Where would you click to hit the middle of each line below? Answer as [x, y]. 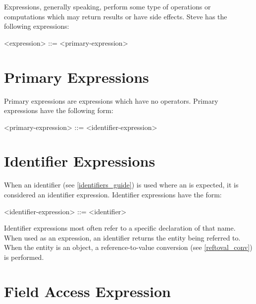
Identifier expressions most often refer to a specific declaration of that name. [120, 228]
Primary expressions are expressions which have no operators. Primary [111, 100]
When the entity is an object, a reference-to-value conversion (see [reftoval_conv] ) [128, 247]
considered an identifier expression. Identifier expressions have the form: [113, 194]
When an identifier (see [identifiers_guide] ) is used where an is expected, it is [121, 185]
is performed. [24, 257]
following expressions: [37, 26]
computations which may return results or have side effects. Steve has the [116, 16]
